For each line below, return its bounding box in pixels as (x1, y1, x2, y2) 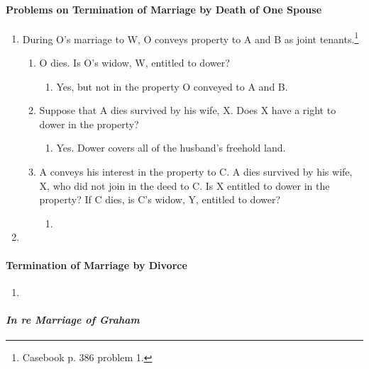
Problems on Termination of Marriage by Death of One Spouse (6, 1, 322, 16)
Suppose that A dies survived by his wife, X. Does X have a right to (39, 103, 336, 118)
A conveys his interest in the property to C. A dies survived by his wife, (39, 164, 353, 179)
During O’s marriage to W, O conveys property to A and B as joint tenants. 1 (22, 29, 359, 46)
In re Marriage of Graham (6, 312, 140, 327)
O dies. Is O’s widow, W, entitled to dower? (39, 55, 230, 70)
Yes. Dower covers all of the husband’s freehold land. (56, 140, 286, 155)
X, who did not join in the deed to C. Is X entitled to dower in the (39, 178, 330, 193)
